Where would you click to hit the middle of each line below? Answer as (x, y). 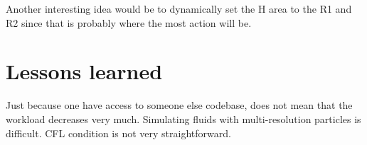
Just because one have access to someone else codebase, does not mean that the (179, 105)
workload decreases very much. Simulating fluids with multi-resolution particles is (183, 118)
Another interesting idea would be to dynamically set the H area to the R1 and (179, 8)
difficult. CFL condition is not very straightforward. (118, 133)
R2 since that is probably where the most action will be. (129, 22)
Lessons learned (84, 71)
